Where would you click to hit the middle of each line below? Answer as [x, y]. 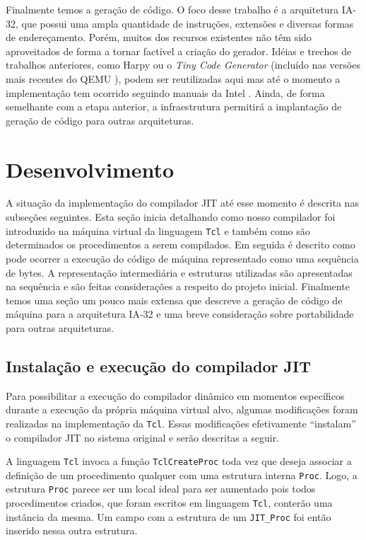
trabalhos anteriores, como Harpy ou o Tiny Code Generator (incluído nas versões [183, 65]
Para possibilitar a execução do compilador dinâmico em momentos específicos [175, 395]
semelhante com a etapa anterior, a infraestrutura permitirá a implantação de [174, 107]
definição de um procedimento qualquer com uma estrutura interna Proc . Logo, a [182, 475]
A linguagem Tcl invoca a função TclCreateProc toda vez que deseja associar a [179, 461]
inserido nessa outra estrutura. [72, 530]
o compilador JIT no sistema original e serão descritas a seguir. [142, 437]
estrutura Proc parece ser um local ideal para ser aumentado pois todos [161, 489]
